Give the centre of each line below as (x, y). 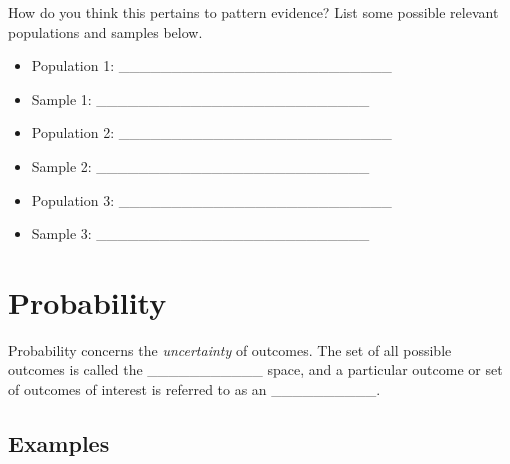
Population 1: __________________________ (211, 65)
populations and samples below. (105, 31)
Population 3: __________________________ (211, 199)
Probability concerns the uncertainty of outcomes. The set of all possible (230, 349)
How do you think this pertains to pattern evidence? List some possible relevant (253, 12)
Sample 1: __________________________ (200, 98)
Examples (59, 443)
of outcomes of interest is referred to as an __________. (194, 389)
